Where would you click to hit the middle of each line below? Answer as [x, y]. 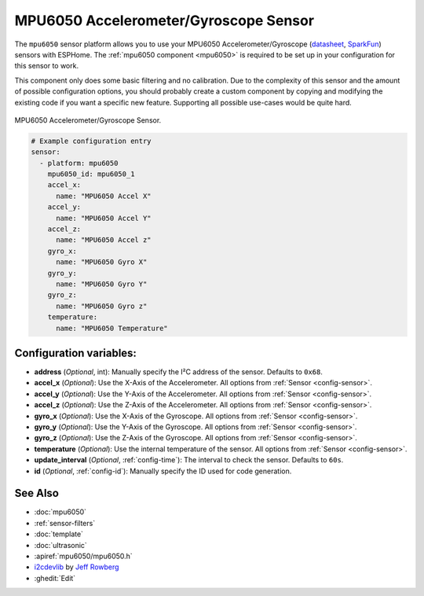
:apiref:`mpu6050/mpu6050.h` [83, 556]
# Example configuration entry [91, 141]
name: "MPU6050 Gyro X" [102, 262]
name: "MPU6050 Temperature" [112, 328]
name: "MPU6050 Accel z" [104, 240]
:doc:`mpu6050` [60, 512]
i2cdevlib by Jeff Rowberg [77, 567]
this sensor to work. [46, 66]
